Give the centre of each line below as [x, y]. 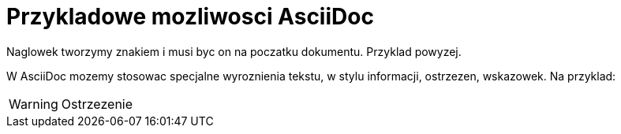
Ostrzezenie [97, 104]
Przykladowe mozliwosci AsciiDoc [190, 17]
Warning [34, 104]
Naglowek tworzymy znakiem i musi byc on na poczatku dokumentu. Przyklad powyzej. [234, 51]
